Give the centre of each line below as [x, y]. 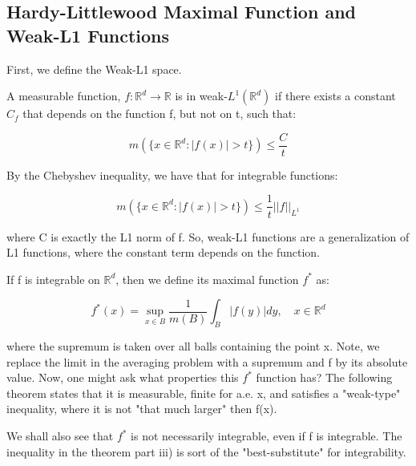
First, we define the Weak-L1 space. [94, 69]
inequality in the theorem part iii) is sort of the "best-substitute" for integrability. [206, 451]
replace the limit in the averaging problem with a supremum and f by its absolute [207, 361]
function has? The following [324, 377]
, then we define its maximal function [207, 279]
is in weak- [201, 96]
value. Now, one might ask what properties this [123, 377]
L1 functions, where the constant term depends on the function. [163, 252]
